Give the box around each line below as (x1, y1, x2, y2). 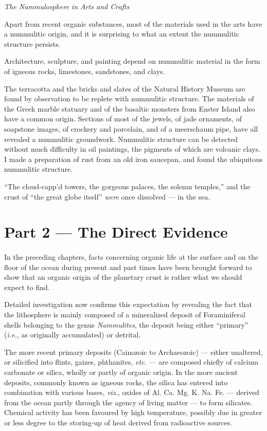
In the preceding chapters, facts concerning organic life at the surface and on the (4, 252, 258, 262)
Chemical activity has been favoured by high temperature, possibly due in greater (4, 407, 262, 418)
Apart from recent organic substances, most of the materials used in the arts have (4, 18, 262, 29)
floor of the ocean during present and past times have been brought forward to (4, 261, 252, 272)
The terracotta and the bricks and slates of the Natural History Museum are (4, 83, 245, 94)
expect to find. (4, 281, 50, 292)
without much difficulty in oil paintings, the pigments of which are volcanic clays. (4, 143, 261, 154)
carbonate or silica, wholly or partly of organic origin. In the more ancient (4, 367, 238, 377)
